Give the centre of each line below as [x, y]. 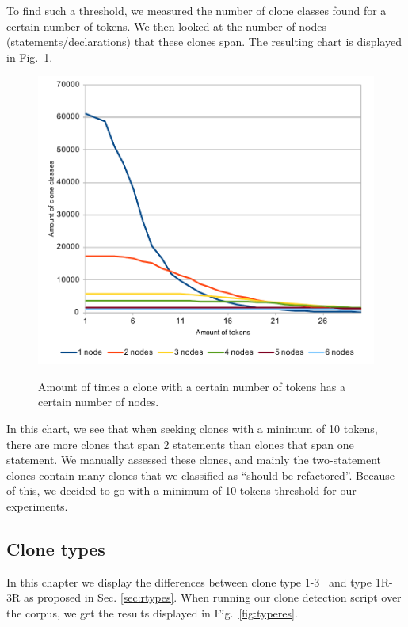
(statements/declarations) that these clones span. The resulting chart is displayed [204, 42]
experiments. [37, 505]
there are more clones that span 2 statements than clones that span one [180, 444]
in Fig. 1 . [30, 57]
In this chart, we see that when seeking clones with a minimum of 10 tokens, [192, 428]
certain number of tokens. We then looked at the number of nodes [166, 26]
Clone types [56, 548]
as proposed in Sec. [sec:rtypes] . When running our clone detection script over [212, 597]
